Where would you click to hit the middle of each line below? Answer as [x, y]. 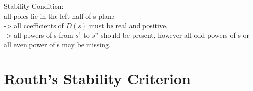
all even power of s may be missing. [57, 45]
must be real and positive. [128, 25]
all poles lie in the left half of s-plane [59, 15]
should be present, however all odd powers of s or [175, 35]
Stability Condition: [34, 6]
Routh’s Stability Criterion [97, 78]
